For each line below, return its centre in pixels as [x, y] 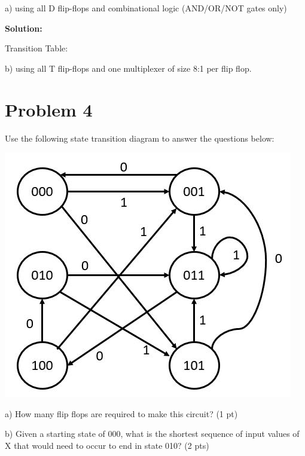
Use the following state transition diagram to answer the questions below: [140, 138]
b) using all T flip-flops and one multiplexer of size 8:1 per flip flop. [128, 68]
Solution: [24, 28]
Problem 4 [49, 109]
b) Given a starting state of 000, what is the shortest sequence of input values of [152, 434]
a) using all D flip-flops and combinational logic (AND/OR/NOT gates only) [146, 8]
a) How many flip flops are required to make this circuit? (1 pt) [121, 413]
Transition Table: [36, 48]
